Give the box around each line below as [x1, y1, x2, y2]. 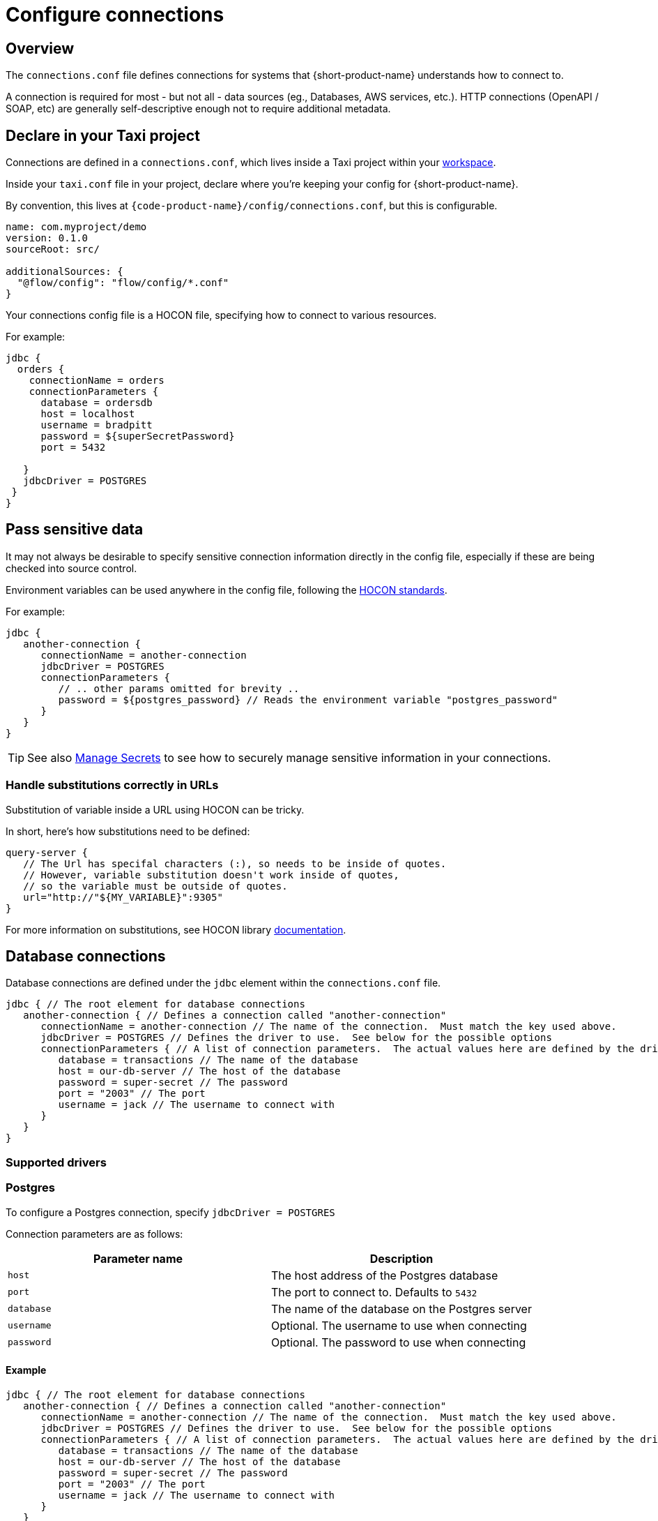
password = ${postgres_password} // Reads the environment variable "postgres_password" [58, 694, 558, 705]
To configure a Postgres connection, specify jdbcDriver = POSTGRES [6, 1206, 335, 1218]
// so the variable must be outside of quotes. [23, 880, 288, 892]
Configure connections [6, 3, 224, 27]
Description [369, 1251, 434, 1266]
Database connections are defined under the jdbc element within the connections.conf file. [6, 977, 441, 989]
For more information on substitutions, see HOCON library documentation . [6, 923, 346, 936]
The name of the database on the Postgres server [270, 1301, 532, 1316]
